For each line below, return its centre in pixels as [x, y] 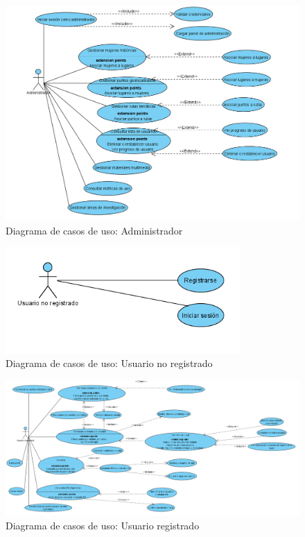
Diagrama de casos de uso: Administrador [94, 230]
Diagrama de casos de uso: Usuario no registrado [109, 363]
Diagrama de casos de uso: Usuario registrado [103, 526]
